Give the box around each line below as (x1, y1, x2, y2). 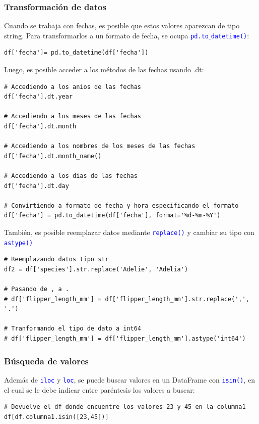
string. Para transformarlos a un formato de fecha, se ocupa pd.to (4, 30, 209, 40)
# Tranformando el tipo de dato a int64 (4, 325, 142, 333)
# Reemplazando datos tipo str (4, 256, 109, 263)
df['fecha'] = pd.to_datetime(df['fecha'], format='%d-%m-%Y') (4, 212, 221, 219)
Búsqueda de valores (4, 354, 89, 367)
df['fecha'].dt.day (4, 182, 69, 190)
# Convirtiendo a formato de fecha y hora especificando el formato (4, 202, 239, 209)
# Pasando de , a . (4, 286, 69, 293)
